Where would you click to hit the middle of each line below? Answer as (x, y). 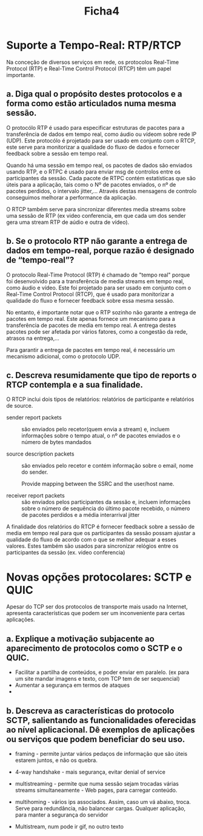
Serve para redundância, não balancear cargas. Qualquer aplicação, (100, 808)
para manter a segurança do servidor (62, 815)
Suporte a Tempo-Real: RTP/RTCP (94, 45)
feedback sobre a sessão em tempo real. (57, 153)
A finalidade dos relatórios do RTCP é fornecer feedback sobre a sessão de (101, 527)
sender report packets (34, 417)
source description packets (40, 454)
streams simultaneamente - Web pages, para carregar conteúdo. (96, 790)
